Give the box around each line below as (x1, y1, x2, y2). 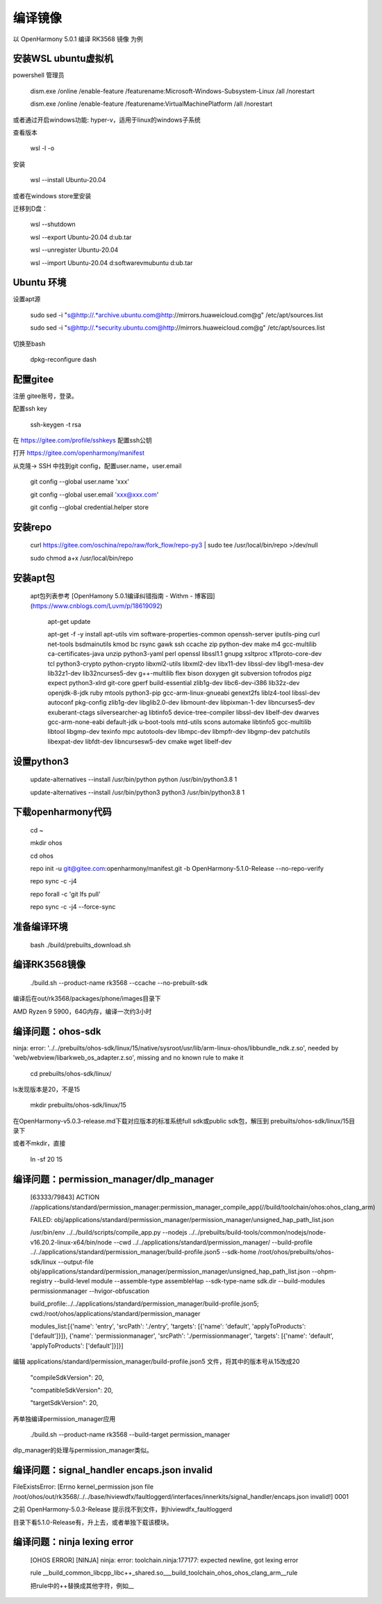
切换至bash (13, 339, 46, 348)
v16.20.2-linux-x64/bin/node (30, 1238, 113, 1246)
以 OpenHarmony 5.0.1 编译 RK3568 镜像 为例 (13, 35, 143, 43)
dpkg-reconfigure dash (30, 355, 97, 363)
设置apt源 (13, 295, 41, 303)
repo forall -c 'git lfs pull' (30, 890, 101, 898)
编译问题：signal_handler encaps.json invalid (13, 1464, 213, 1476)
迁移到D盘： (13, 204, 49, 212)
